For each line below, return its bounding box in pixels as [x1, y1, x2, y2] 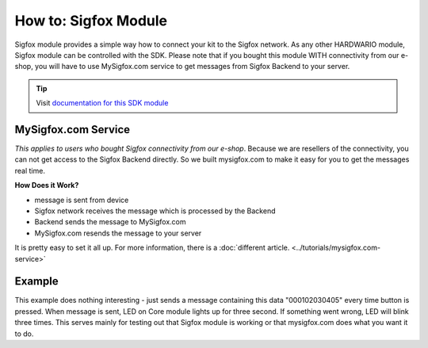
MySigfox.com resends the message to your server [34, 228, 202, 238]
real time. [14, 166, 45, 175]
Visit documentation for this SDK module [36, 98, 169, 108]
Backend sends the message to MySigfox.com [34, 217, 186, 227]
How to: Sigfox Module [14, 12, 168, 29]
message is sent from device [34, 195, 129, 205]
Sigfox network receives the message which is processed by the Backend [34, 206, 276, 216]
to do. [14, 329, 34, 338]
